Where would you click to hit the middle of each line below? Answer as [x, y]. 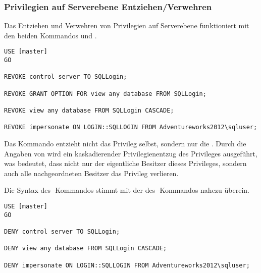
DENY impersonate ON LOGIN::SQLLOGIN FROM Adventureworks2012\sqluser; [127, 265]
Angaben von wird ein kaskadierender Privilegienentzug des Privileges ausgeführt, [131, 153]
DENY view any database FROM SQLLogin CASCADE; [86, 249]
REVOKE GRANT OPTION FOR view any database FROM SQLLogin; [105, 94]
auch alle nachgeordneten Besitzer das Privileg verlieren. [91, 173]
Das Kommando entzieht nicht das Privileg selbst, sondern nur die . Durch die [125, 143]
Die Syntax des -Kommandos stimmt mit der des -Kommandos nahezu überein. [127, 190]
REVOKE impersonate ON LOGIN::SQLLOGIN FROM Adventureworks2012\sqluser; [131, 127]
